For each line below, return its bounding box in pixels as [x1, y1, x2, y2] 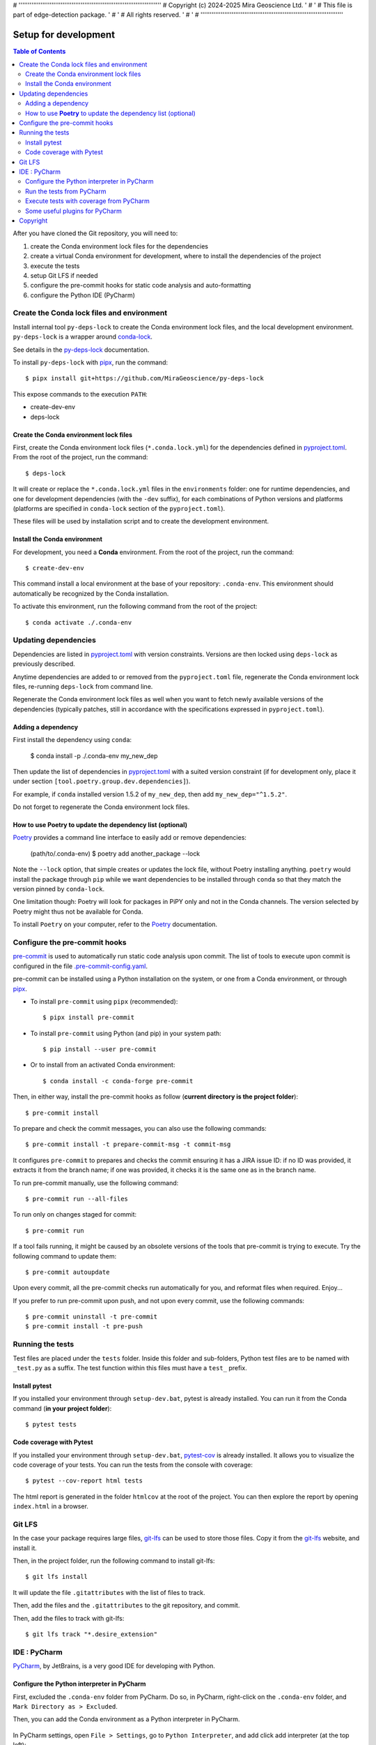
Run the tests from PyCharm [25, 187, 107, 195]
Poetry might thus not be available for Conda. [13, 907, 143, 916]
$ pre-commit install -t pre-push [25, 1323, 143, 1330]
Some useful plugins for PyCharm [25, 207, 122, 215]
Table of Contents [13, 47, 66, 56]
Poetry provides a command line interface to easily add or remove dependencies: [13, 833, 247, 842]
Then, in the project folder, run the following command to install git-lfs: [13, 1557, 215, 1565]
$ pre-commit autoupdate [25, 1268, 110, 1276]
